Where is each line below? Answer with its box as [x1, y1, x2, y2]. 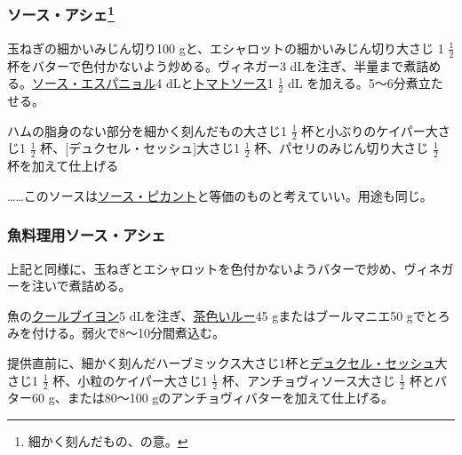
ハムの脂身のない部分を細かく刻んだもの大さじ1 [7, 121, 287, 140]
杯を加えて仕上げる [7, 156, 119, 175]
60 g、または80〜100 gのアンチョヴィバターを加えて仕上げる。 [31, 388, 394, 407]
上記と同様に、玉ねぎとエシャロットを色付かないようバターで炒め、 [7, 259, 404, 277]
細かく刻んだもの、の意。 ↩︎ [28, 431, 188, 450]
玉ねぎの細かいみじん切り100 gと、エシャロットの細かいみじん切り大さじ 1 [7, 38, 444, 57]
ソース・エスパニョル [32, 74, 156, 92]
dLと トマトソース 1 [165, 74, 274, 92]
